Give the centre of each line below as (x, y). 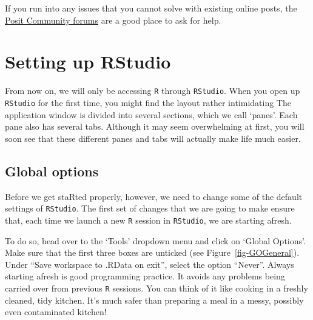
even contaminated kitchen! (56, 312)
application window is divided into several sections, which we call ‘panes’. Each (151, 114)
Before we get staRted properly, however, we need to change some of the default (154, 196)
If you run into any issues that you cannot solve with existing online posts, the (151, 8)
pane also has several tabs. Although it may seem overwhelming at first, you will (155, 126)
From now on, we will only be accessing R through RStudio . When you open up (153, 91)
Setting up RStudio (88, 62)
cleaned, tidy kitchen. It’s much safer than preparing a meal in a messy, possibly (154, 300)
